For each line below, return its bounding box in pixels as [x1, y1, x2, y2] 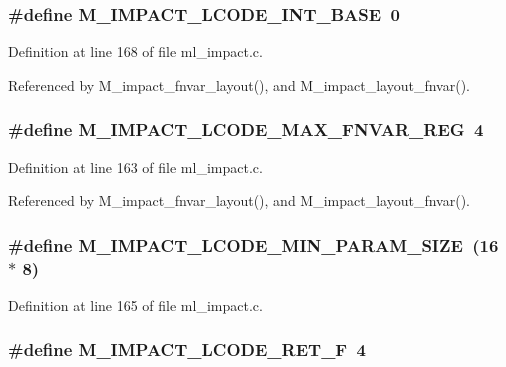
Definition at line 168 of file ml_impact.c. [8, 41, 263, 62]
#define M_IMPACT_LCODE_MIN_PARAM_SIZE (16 [8, 232, 499, 257]
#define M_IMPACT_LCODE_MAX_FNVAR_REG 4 [8, 117, 484, 142]
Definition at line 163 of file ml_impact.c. [8, 156, 263, 177]
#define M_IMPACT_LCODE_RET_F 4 [8, 337, 367, 362]
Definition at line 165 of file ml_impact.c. [8, 294, 263, 315]
